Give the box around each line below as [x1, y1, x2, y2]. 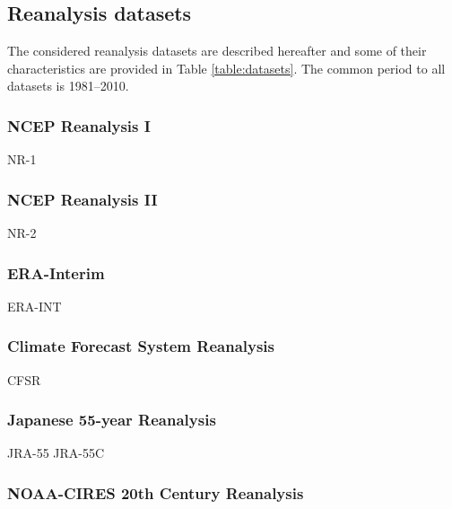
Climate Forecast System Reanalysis [7, 335, 275, 357]
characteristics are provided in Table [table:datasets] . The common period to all [7, 58, 446, 77]
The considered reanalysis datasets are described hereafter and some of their [7, 41, 427, 60]
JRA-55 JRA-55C [7, 443, 105, 462]
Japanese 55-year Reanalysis [7, 408, 216, 431]
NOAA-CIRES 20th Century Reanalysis [7, 481, 304, 504]
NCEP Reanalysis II [7, 188, 158, 210]
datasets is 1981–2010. [7, 76, 129, 95]
